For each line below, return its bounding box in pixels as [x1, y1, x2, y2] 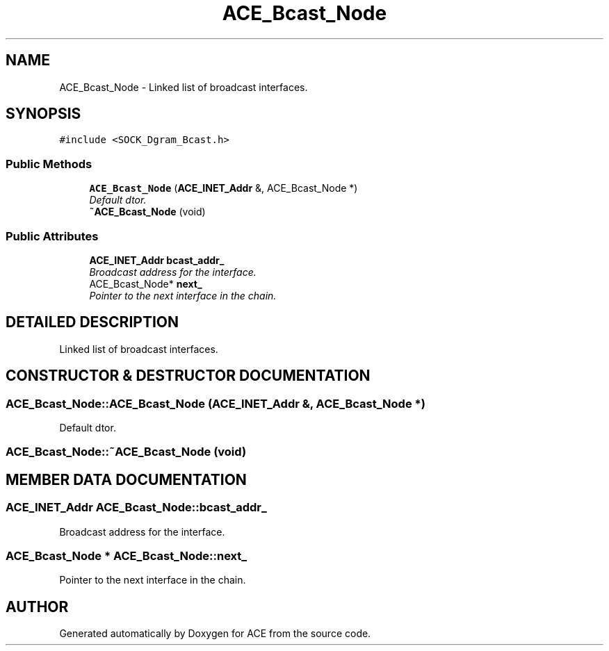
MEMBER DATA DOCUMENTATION [6, 470, 247, 488]
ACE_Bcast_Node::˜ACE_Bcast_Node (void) [6, 445, 247, 459]
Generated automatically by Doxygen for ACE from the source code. [59, 627, 371, 640]
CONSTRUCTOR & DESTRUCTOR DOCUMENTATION [6, 367, 371, 385]
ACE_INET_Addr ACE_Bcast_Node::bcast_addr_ [6, 500, 267, 515]
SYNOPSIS [6, 105, 81, 123]
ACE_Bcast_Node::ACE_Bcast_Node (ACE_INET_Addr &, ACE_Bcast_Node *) [6, 396, 425, 411]
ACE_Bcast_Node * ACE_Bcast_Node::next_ [6, 548, 247, 563]
